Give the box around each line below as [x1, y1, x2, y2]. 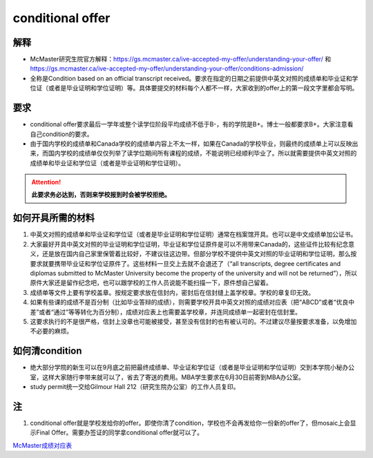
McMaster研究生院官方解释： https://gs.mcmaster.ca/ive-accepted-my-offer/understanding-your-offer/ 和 [30, 55, 332, 64]
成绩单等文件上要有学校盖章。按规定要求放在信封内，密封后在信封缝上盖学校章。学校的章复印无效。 [30, 288, 314, 296]
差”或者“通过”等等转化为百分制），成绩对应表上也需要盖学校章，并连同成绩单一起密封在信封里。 [30, 307, 302, 316]
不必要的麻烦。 [30, 327, 73, 335]
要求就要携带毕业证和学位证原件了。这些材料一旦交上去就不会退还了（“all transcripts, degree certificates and [30, 259, 341, 267]
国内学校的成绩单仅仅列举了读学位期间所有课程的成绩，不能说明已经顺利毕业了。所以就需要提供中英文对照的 [48, 149, 357, 158]
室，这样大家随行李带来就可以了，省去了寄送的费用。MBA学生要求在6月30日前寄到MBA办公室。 [30, 373, 305, 381]
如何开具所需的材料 [12, 212, 95, 224]
